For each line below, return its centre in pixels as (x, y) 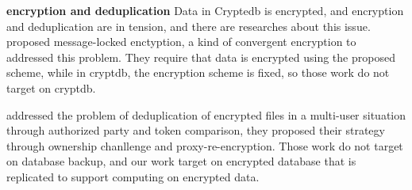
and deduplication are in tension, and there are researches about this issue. (189, 26)
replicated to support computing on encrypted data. (133, 176)
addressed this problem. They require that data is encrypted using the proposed (201, 57)
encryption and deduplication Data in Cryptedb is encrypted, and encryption (205, 10)
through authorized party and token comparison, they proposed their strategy (196, 130)
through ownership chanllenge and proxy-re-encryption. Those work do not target (205, 145)
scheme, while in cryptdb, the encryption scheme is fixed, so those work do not (198, 72)
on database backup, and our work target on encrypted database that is (181, 161)
